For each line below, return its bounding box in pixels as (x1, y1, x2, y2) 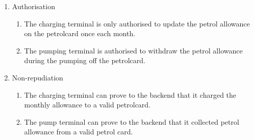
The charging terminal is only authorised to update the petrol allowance (24, 18, 250, 29)
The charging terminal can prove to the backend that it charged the (24, 89, 237, 100)
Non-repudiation (12, 72, 63, 82)
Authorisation (12, 1, 55, 11)
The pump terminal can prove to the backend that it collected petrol (24, 116, 239, 127)
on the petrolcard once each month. (24, 28, 136, 39)
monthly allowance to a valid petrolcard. (24, 99, 151, 110)
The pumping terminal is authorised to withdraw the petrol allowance (24, 45, 243, 55)
